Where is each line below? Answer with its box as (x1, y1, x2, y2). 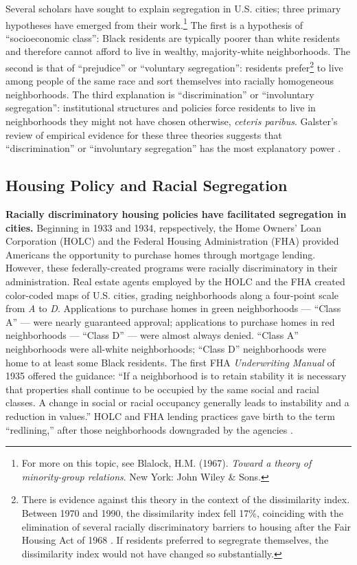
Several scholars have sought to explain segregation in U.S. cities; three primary (5, 1, 341, 15)
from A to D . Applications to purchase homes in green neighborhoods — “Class (5, 301, 341, 315)
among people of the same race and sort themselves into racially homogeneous (5, 74, 334, 88)
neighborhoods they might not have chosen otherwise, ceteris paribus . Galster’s (5, 114, 338, 129)
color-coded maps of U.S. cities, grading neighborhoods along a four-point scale (5, 287, 339, 302)
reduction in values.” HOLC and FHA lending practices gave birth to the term (5, 408, 335, 423)
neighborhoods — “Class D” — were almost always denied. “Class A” (5, 328, 299, 342)
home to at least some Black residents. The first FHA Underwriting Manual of (5, 355, 335, 369)
